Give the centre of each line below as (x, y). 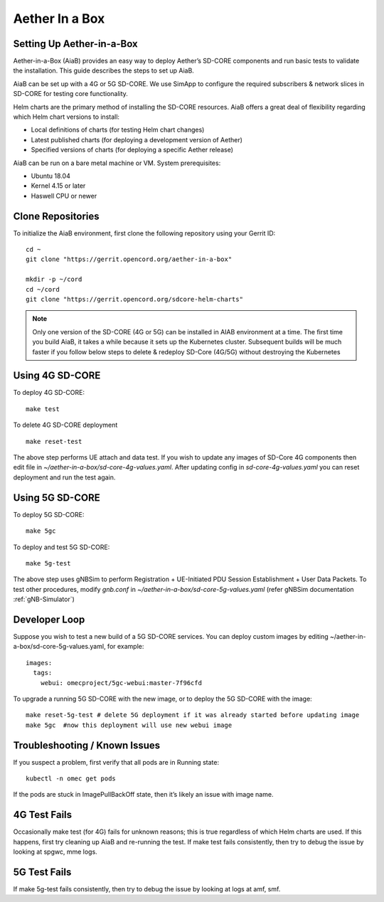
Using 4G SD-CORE (57, 376)
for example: (126, 647)
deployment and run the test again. (64, 477)
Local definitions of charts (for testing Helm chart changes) (118, 130)
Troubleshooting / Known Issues (87, 745)
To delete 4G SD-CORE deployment (65, 425)
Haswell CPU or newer (64, 196)
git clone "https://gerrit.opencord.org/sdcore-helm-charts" (134, 299)
